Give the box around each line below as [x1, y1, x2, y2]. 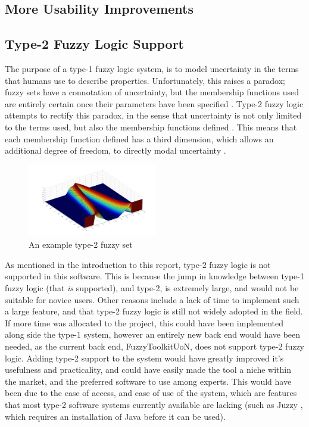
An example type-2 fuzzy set [29, 238, 133, 251]
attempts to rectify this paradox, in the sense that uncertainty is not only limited [5, 109, 302, 121]
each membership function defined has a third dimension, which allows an [5, 132, 274, 145]
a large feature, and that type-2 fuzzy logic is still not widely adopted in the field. [5, 305, 303, 317]
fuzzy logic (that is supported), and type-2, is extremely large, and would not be [5, 281, 299, 294]
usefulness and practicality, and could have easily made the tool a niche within [5, 363, 292, 376]
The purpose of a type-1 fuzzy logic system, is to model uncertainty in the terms [5, 62, 299, 74]
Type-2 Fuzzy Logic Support [5, 35, 184, 53]
